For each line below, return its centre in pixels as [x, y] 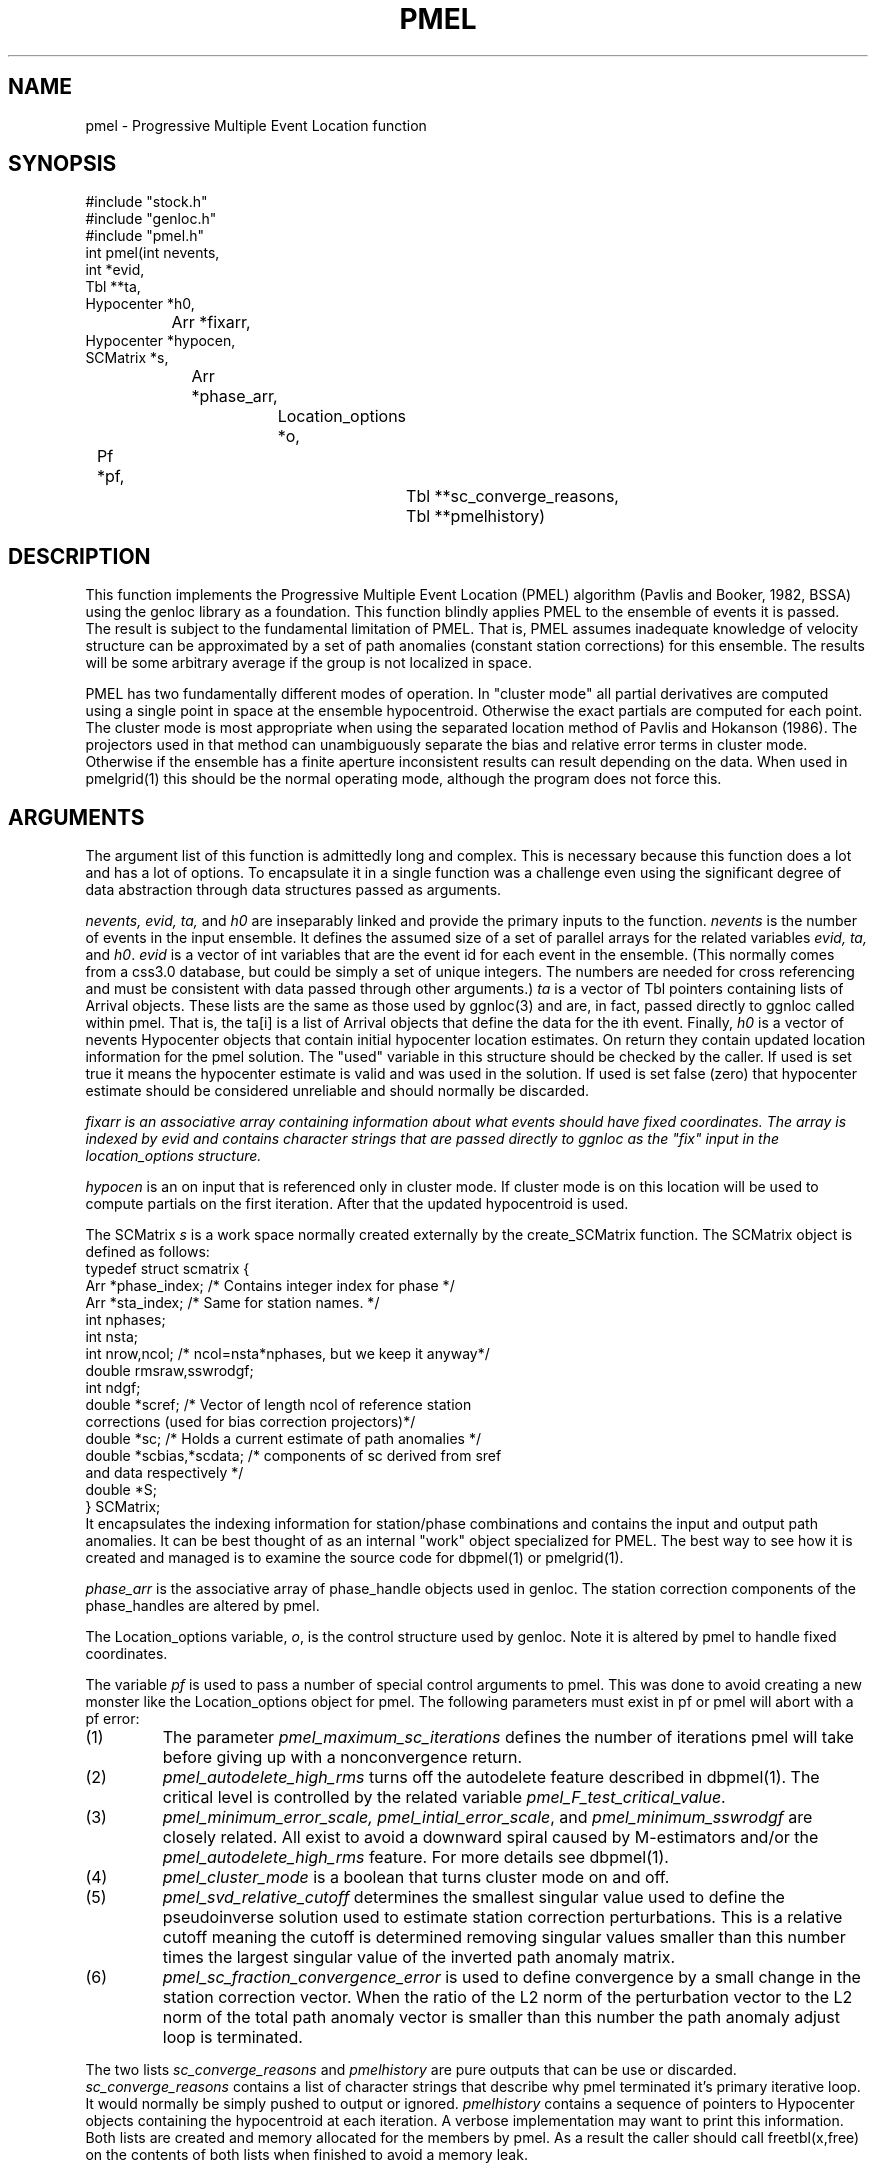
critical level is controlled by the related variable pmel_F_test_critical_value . [444, 1797]
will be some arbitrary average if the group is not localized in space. [309, 663]
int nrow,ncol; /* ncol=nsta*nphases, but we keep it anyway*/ [287, 1354]
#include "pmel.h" [145, 236]
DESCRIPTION [79, 556]
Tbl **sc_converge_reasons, [512, 496]
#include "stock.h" [146, 202]
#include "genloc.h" [151, 219]
